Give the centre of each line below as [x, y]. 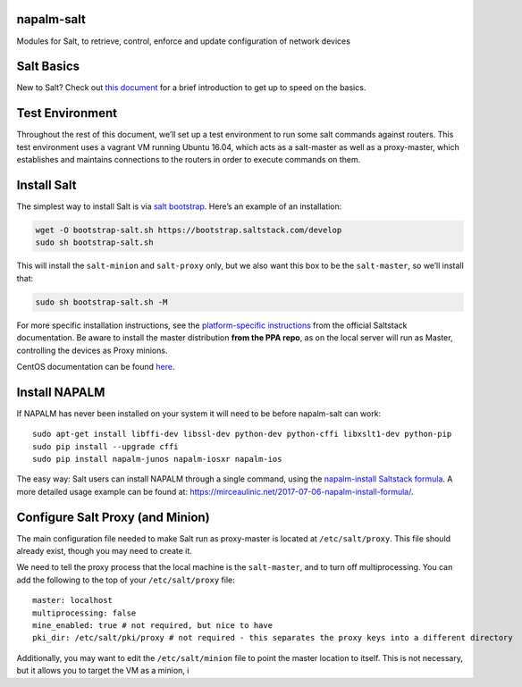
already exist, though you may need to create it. [104, 551]
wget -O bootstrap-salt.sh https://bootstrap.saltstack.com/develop [189, 230]
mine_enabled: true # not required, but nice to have [152, 626]
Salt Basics [48, 67]
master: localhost [73, 600]
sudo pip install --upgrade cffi [105, 446]
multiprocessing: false [84, 613]
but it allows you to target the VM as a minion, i [103, 671]
